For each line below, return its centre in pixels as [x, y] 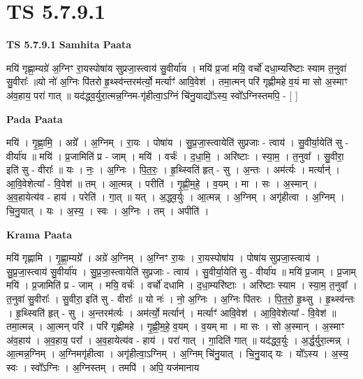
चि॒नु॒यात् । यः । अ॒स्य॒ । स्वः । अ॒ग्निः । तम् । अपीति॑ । [108, 211]
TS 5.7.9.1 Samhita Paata [69, 44]
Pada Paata [35, 119]
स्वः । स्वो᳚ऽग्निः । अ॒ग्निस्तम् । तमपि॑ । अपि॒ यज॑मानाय [103, 367]
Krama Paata [39, 234]
